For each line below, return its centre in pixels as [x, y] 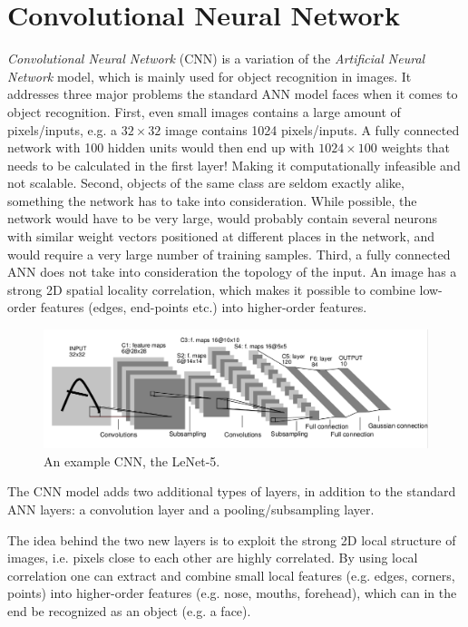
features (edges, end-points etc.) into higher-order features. [204, 307]
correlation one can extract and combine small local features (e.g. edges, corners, [231, 575]
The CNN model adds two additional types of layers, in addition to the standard [232, 491]
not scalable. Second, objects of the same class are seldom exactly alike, [206, 183]
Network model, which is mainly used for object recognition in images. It [210, 76]
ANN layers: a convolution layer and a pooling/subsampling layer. [191, 509]
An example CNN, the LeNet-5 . [132, 460]
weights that [415, 147]
